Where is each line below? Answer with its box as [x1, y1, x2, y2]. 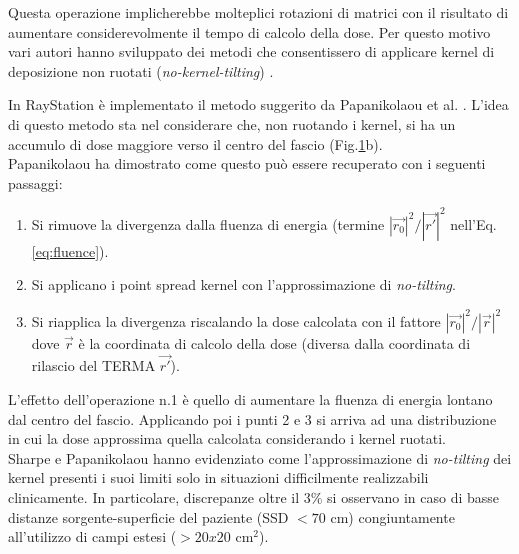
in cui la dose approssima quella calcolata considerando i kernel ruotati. [8, 428, 446, 449]
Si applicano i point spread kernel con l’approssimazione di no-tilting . [31, 274, 456, 295]
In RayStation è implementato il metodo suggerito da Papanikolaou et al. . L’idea [8, 94, 509, 115]
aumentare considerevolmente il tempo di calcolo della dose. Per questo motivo [8, 21, 491, 42]
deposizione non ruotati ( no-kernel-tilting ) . [8, 60, 274, 81]
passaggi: [8, 172, 63, 193]
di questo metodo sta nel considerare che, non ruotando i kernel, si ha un [8, 113, 456, 134]
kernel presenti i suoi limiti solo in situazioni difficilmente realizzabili [8, 467, 429, 488]
